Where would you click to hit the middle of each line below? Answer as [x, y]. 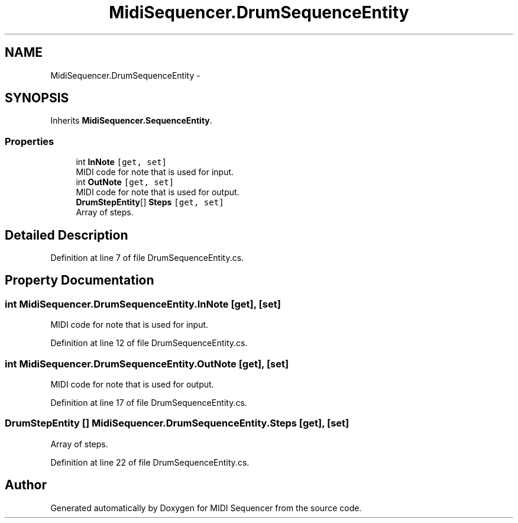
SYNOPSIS [37, 98]
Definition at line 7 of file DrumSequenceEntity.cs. [147, 258]
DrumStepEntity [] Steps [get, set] [150, 202]
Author [26, 485]
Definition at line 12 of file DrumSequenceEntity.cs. [149, 343]
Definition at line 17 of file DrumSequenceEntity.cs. [149, 403]
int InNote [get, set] [122, 162]
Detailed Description [67, 235]
